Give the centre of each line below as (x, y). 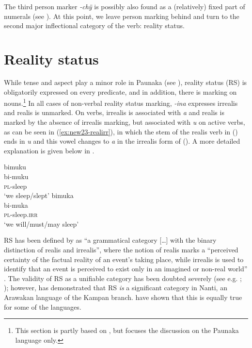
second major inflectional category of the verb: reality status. (94, 25)
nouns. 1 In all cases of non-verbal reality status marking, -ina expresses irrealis (121, 102)
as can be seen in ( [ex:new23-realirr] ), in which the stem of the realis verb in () (121, 131)
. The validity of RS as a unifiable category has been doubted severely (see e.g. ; (123, 278)
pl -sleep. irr (21, 214)
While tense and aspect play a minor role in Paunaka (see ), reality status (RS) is (126, 82)
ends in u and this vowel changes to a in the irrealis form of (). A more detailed (122, 141)
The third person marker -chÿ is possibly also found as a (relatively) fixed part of (125, 6)
